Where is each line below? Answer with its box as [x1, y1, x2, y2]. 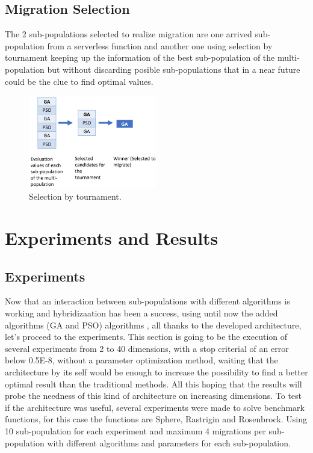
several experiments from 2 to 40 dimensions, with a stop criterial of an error [5, 342, 289, 354]
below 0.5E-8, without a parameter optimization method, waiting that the [5, 354, 278, 366]
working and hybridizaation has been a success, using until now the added [5, 307, 278, 319]
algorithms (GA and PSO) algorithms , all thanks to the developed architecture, [5, 318, 302, 331]
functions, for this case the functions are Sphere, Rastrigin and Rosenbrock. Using [5, 413, 308, 425]
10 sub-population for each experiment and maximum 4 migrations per [5, 424, 266, 437]
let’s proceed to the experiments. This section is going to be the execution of [5, 330, 288, 343]
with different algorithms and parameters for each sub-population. [47, 436, 291, 449]
